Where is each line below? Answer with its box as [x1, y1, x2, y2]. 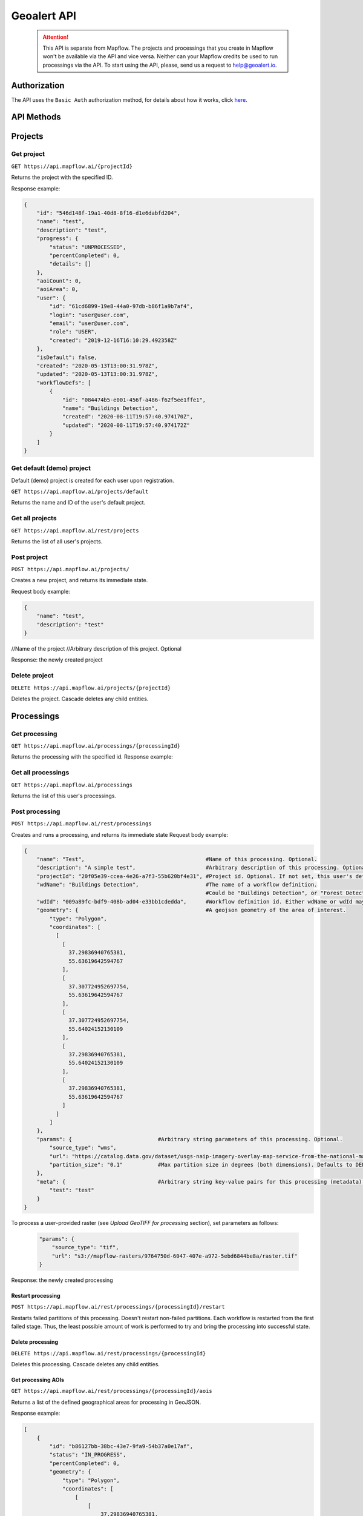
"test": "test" [49, 1187, 95, 1194]
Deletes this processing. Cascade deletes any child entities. [11, 1361, 160, 1367]
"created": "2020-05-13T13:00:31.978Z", [36, 362, 159, 369]
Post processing [11, 807, 60, 816]
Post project [11, 552, 48, 561]
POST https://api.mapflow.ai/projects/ [11, 566, 129, 573]
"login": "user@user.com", [49, 311, 129, 318]
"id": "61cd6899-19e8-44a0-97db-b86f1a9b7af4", [49, 303, 194, 310]
